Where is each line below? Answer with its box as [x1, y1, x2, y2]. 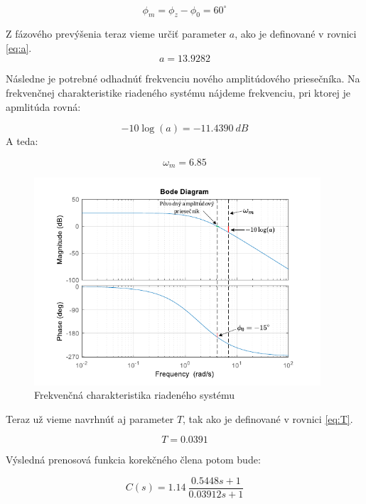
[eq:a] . [6, 40, 32, 55]
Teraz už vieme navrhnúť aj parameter [6, 411, 174, 426]
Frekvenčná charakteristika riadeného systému [34, 387, 235, 402]
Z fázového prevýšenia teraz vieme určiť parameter [6, 26, 227, 41]
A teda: [6, 134, 38, 149]
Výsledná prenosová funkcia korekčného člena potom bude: [6, 452, 261, 467]
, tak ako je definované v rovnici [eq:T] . [183, 411, 353, 426]
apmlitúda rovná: [6, 99, 81, 114]
